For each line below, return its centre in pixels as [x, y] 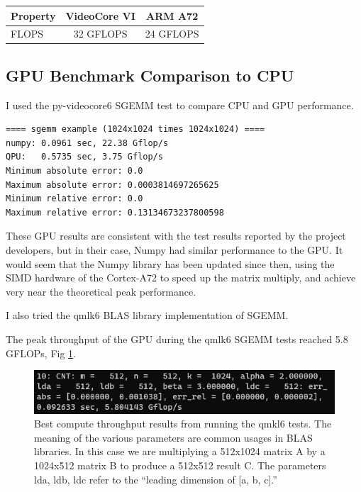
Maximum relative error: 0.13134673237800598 [115, 212]
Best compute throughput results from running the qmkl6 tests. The [183, 424]
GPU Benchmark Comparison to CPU [150, 75]
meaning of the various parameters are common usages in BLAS [173, 437]
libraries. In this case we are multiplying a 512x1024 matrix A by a [180, 451]
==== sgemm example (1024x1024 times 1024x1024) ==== [135, 129]
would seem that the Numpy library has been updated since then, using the [170, 263]
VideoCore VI [100, 15]
